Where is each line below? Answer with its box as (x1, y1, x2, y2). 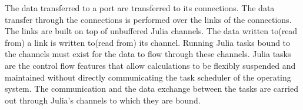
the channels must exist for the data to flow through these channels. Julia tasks (5, 48, 291, 60)
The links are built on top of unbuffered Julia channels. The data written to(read (5, 25, 298, 37)
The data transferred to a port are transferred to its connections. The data (5, 2, 275, 14)
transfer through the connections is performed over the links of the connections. (5, 13, 292, 25)
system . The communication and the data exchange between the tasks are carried (5, 82, 298, 95)
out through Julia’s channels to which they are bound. (5, 94, 201, 106)
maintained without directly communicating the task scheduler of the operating (5, 71, 291, 83)
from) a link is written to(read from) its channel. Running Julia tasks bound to (5, 36, 291, 48)
